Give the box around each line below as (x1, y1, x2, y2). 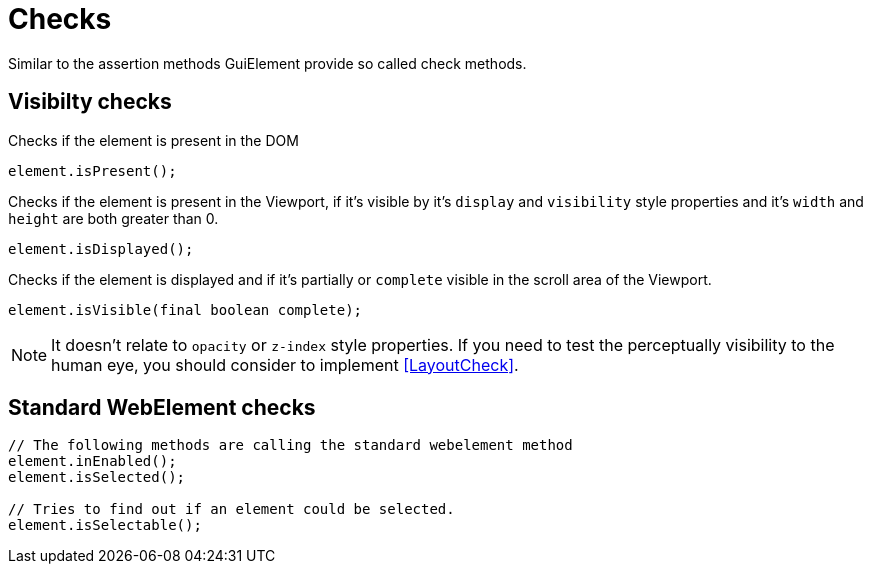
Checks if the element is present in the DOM (8, 131, 299, 149)
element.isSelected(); (8, 469, 186, 486)
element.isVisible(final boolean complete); (8, 301, 363, 318)
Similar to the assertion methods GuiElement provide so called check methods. (8, 54, 527, 72)
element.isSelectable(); (8, 517, 202, 534)
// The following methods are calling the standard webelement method (8, 437, 573, 454)
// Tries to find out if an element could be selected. (8, 501, 455, 518)
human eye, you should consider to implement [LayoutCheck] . (51, 354, 519, 375)
